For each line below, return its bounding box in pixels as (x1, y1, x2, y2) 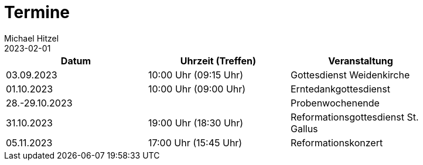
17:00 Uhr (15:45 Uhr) (148, 136, 243, 149)
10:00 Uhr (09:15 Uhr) (148, 68, 243, 81)
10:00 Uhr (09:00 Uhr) (148, 82, 246, 95)
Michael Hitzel (4, 33, 59, 43)
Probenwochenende (290, 97, 380, 109)
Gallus (290, 122, 318, 135)
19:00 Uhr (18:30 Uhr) (148, 116, 244, 129)
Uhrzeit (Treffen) (180, 54, 257, 67)
